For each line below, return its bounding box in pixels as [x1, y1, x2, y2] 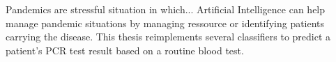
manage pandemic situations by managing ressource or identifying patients [6, 15, 325, 30]
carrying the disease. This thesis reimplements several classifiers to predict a [6, 29, 331, 44]
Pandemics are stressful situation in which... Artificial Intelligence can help [6, 2, 326, 16]
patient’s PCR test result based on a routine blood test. [6, 42, 244, 57]
